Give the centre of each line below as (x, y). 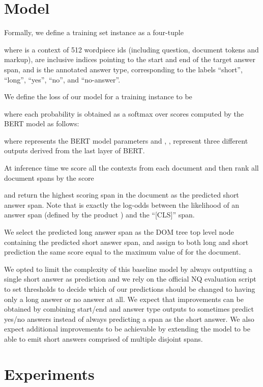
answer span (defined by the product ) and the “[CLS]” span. (99, 215)
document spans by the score (49, 177)
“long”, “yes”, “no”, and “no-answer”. (62, 79)
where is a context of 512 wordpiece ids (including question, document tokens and (131, 49)
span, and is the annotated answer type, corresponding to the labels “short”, (123, 69)
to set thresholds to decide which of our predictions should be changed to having (130, 289)
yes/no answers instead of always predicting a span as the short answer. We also (129, 319)
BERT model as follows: (42, 123)
